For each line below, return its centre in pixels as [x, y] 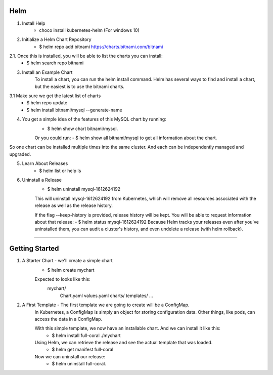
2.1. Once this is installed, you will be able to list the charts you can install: [86, 56]
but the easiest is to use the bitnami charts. [80, 87]
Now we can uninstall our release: [70, 356]
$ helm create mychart [71, 270]
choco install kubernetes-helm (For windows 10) [89, 30]
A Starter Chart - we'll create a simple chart [67, 261]
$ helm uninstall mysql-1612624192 [84, 189]
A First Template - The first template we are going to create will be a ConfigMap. [106, 305]
